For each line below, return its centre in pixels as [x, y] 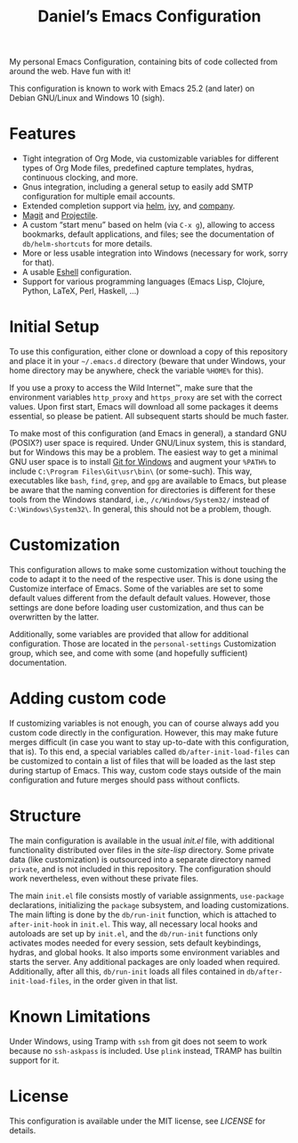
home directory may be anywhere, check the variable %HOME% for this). [137, 370]
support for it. [34, 1060]
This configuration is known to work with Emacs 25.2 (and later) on [132, 89]
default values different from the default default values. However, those [140, 598]
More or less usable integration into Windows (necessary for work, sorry [155, 253]
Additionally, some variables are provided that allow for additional [129, 634]
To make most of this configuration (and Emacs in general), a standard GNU [148, 434]
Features [43, 134]
